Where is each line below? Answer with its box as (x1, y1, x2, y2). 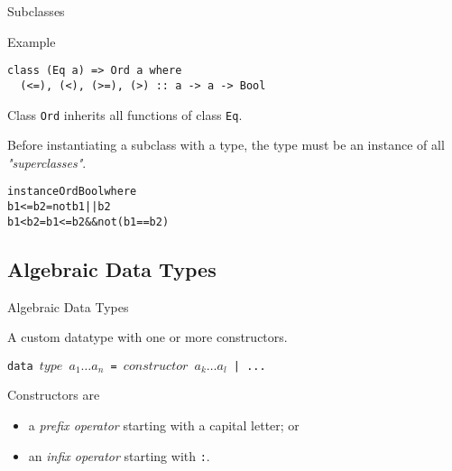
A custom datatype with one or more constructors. (7, 328, 288, 346)
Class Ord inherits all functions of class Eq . (7, 105, 243, 124)
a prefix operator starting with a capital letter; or (28, 415, 300, 434)
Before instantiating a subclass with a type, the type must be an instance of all (7, 135, 445, 154)
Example (7, 32, 56, 51)
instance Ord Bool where (7, 185, 137, 199)
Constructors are (7, 385, 100, 404)
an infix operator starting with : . (28, 446, 210, 465)
